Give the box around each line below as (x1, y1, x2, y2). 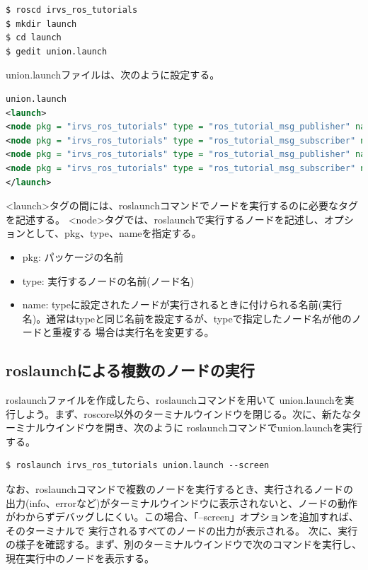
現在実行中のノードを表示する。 (6, 551, 154, 566)
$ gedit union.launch (6, 46, 108, 57)
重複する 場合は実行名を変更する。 (52, 325, 214, 339)
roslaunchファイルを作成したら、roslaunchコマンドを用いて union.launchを (6, 392, 345, 407)
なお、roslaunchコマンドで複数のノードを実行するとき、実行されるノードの (6, 482, 354, 496)
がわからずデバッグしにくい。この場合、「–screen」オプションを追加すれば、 (6, 509, 359, 524)
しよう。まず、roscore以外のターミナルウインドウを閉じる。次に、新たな (15, 406, 352, 421)
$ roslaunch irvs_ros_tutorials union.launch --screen (6, 460, 270, 471)
